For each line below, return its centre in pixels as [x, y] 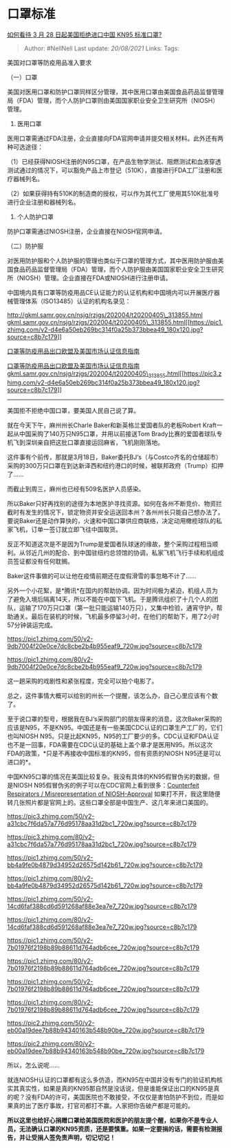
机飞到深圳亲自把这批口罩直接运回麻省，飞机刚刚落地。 [85, 442]
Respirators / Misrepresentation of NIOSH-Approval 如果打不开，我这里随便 [114, 794]
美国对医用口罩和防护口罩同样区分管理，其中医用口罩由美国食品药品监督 [109, 92]
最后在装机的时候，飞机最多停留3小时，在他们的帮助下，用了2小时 [125, 616]
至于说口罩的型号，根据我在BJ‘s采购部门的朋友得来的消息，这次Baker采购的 [114, 719]
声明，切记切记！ [91, 1137]
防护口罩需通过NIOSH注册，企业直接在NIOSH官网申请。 [87, 231]
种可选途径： [25, 147]
